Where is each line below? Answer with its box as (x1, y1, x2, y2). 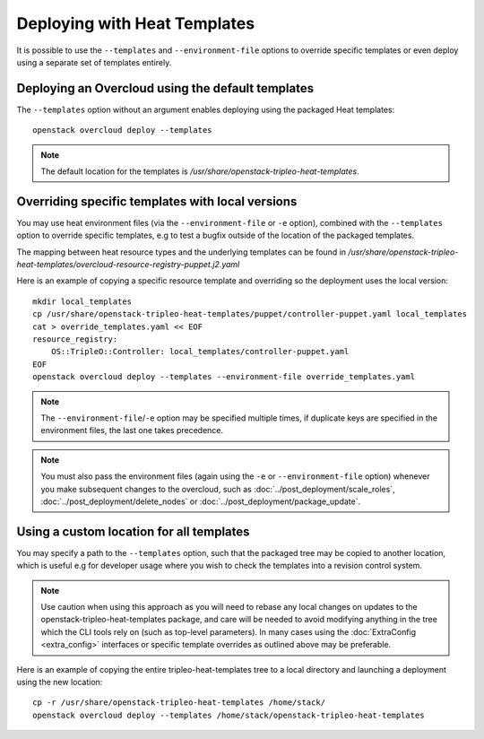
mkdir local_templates (32, 296, 133, 307)
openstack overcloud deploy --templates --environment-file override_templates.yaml (32, 372, 416, 382)
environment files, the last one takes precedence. (40, 425, 224, 436)
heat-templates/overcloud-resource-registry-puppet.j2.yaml (16, 259, 240, 270)
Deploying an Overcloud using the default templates (16, 81, 314, 96)
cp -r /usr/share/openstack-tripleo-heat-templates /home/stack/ (32, 698, 326, 708)
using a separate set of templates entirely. (16, 57, 172, 67)
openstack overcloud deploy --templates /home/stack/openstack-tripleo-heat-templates (32, 709, 425, 720)
